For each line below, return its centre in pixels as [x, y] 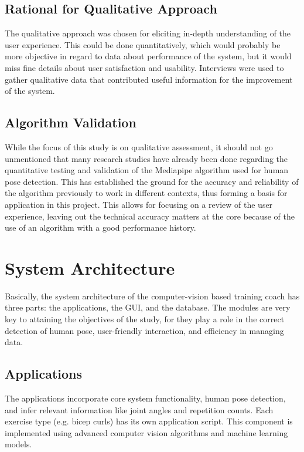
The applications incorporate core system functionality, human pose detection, [145, 398]
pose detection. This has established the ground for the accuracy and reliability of [152, 181]
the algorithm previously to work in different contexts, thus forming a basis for [146, 193]
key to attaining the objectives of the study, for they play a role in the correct [145, 319]
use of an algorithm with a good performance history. [100, 227]
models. [18, 444]
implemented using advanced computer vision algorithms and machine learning [146, 432]
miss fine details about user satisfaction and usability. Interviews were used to [144, 67]
